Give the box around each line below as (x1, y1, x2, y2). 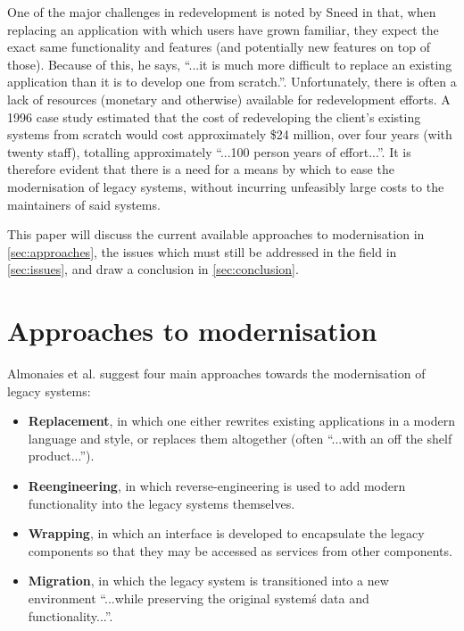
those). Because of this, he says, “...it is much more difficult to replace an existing (7, 54, 452, 73)
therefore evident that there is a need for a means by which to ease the (7, 160, 394, 179)
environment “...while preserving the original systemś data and (28, 588, 369, 607)
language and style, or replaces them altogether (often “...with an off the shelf (28, 428, 452, 447)
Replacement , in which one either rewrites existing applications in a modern (28, 411, 455, 430)
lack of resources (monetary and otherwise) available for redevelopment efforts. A (7, 89, 451, 108)
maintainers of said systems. (7, 195, 161, 213)
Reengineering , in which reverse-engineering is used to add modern (28, 477, 406, 494)
